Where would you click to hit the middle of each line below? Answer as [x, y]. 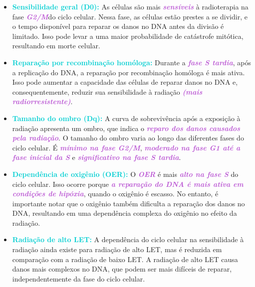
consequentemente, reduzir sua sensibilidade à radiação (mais [107, 91]
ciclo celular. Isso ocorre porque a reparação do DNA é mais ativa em [128, 184]
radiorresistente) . [42, 101]
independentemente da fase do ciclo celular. [79, 278]
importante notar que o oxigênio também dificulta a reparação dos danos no [128, 203]
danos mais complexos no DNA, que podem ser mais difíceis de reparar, [122, 269]
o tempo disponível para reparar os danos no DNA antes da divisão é [118, 26]
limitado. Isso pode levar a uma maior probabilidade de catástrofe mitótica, [128, 36]
